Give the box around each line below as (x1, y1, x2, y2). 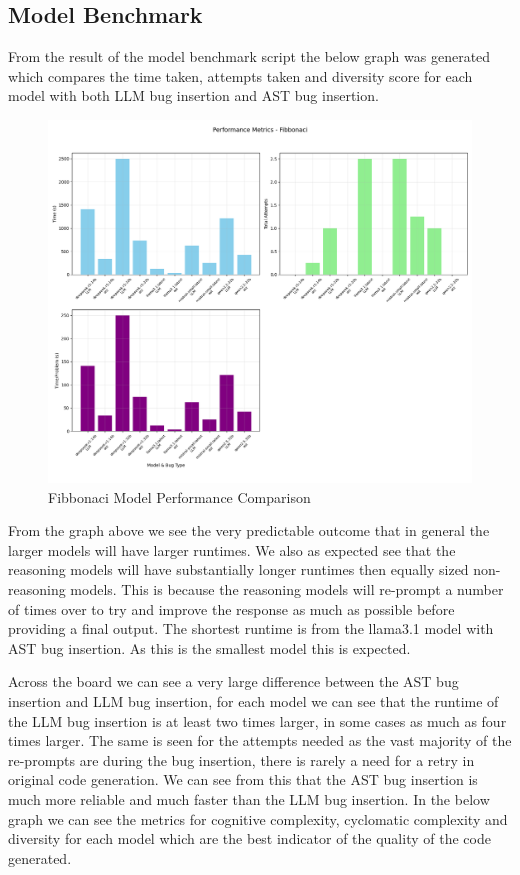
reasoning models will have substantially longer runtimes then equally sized (8, 559, 469, 580)
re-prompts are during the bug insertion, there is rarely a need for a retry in (8, 749, 475, 770)
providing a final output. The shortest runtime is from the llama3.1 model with (8, 618, 494, 639)
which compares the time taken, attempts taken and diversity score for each (8, 65, 473, 86)
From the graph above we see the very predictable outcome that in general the (8, 520, 490, 541)
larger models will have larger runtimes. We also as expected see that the (8, 539, 456, 560)
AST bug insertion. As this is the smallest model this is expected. (8, 637, 411, 658)
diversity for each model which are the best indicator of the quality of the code (8, 828, 491, 849)
